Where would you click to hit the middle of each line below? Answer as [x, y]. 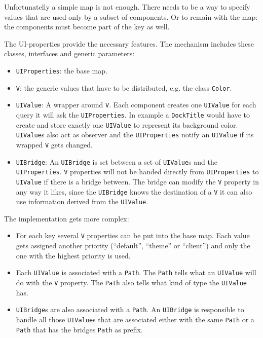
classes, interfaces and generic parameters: [69, 53]
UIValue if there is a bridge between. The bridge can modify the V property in [137, 181]
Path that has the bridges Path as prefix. [79, 329]
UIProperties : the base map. [62, 70]
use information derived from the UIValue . [82, 201]
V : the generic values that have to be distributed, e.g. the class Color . [124, 87]
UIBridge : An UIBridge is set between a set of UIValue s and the [117, 161]
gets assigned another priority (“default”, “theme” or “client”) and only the [133, 246]
